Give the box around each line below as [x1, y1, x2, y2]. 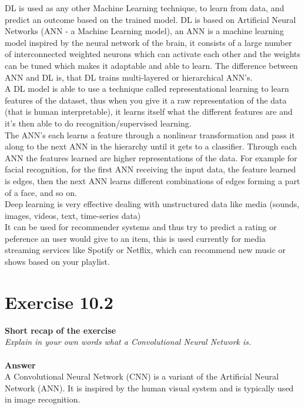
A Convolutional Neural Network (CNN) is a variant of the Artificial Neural [5, 370, 279, 383]
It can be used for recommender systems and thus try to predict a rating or [5, 221, 277, 233]
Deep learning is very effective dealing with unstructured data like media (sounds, [5, 198, 300, 210]
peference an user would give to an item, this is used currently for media [5, 232, 266, 244]
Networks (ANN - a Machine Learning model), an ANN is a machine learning [5, 25, 284, 37]
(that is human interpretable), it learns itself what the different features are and [5, 105, 293, 118]
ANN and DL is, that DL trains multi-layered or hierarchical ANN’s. [5, 71, 253, 83]
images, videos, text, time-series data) [5, 209, 141, 221]
